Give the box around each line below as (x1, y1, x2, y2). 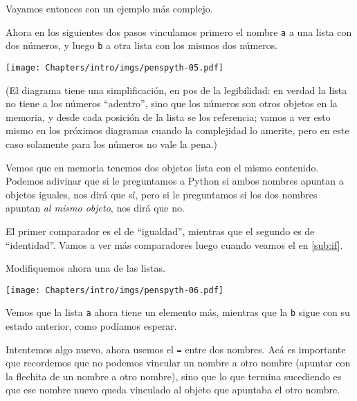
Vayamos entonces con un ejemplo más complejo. (6, 1, 213, 15)
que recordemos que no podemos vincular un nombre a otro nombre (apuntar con (6, 355, 351, 370)
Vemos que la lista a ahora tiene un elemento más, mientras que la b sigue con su (6, 305, 350, 319)
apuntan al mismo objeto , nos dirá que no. (6, 200, 185, 215)
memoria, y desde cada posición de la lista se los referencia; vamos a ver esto (6, 109, 331, 124)
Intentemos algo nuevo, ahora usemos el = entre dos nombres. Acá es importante (6, 342, 346, 356)
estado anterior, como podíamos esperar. (6, 319, 177, 333)
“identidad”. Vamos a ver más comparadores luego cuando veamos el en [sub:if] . (6, 237, 343, 252)
